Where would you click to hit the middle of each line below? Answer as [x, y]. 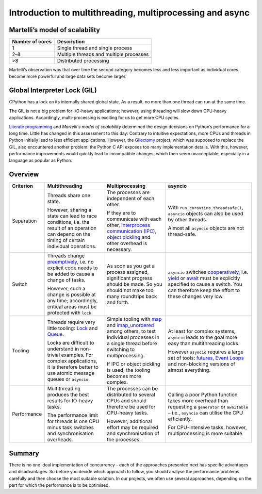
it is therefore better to [73, 367]
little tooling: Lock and [73, 329]
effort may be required [133, 428]
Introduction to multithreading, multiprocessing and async [129, 13]
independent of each [131, 198]
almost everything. [189, 370]
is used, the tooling [129, 370]
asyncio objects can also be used [206, 214]
